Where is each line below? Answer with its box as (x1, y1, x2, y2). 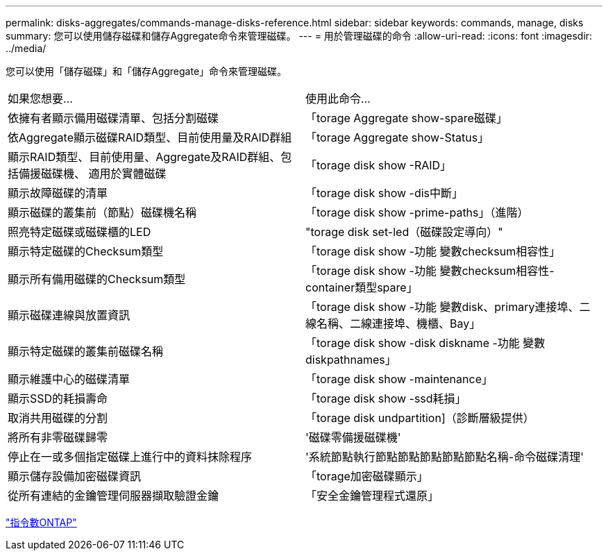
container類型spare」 (305, 280, 418, 294)
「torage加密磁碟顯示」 (305, 469, 428, 483)
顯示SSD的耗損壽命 (8, 391, 108, 405)
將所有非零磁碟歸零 (8, 430, 108, 444)
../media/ (6, 42, 47, 54)
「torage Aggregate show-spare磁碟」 (305, 111, 507, 125)
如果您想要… (8, 92, 73, 106)
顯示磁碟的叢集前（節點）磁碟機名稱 (8, 205, 197, 219)
